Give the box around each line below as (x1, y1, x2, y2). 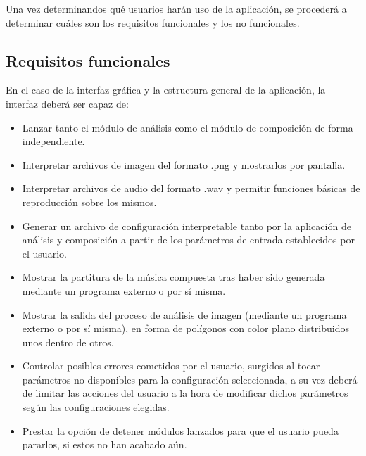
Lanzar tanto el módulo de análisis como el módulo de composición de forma (22, 120, 353, 134)
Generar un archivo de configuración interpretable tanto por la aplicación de (22, 218, 351, 233)
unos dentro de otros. (22, 334, 114, 349)
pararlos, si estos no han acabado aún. (22, 437, 187, 452)
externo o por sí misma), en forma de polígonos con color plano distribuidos (22, 321, 349, 336)
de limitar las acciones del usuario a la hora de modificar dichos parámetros (22, 386, 348, 400)
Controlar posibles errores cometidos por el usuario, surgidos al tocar (22, 358, 320, 373)
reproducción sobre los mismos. (22, 194, 157, 209)
